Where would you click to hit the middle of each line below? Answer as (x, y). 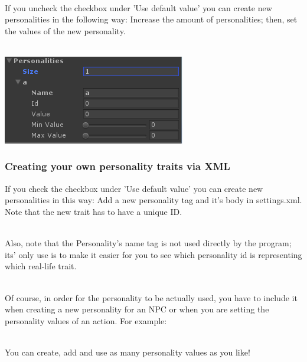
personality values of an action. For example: (86, 320)
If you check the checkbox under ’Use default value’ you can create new (134, 188)
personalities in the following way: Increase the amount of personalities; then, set (151, 19)
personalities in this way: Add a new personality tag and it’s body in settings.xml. (153, 200)
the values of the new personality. (65, 30)
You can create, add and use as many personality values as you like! (128, 352)
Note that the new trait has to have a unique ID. (94, 211)
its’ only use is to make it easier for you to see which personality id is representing (153, 254)
